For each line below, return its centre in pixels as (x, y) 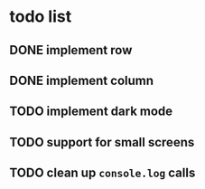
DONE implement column (82, 80)
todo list (41, 17)
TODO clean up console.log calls (102, 173)
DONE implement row (71, 50)
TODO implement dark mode (91, 112)
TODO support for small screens (102, 142)
